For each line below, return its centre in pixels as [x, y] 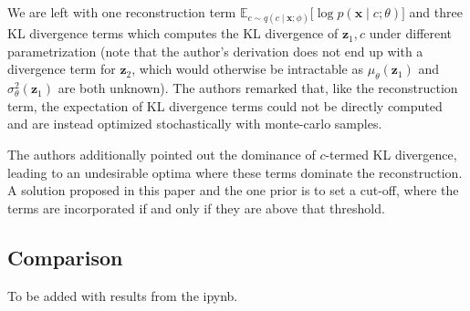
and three [436, 12]
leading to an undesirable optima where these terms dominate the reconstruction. [235, 172]
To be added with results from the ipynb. [123, 295]
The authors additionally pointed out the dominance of [162, 154]
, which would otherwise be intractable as [248, 69]
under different [411, 33]
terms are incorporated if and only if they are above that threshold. [196, 207]
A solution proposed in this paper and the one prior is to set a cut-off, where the [233, 190]
